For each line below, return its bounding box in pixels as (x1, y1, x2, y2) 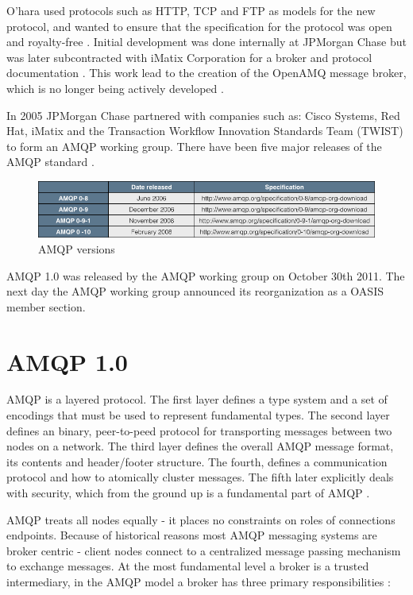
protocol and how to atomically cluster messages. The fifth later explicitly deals (6, 469, 394, 485)
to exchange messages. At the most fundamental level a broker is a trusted (6, 558, 369, 574)
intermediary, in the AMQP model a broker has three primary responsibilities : (6, 574, 391, 590)
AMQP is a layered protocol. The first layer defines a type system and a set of (6, 391, 388, 408)
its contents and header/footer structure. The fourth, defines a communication (6, 453, 388, 469)
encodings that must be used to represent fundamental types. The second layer (6, 407, 390, 423)
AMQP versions (38, 240, 115, 257)
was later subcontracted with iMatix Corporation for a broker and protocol (6, 48, 372, 65)
